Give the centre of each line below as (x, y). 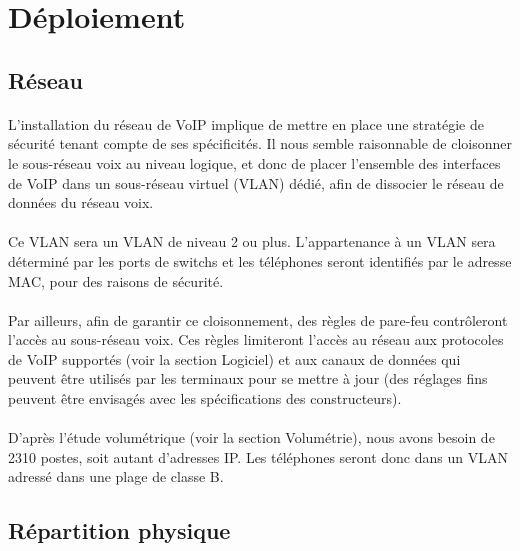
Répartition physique (119, 530)
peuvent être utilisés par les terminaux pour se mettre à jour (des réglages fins (248, 378)
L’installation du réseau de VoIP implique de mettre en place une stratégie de (246, 123)
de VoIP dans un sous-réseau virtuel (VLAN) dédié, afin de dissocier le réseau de (256, 182)
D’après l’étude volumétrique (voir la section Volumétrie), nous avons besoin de (251, 437)
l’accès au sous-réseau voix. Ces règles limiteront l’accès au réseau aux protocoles (256, 339)
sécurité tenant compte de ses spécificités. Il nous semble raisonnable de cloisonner (260, 143)
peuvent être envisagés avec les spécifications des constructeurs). (205, 398)
